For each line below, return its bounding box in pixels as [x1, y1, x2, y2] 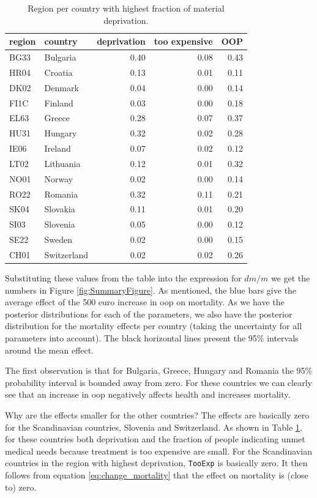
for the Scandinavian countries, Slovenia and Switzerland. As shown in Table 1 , [5, 420, 302, 433]
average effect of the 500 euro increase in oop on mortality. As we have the [5, 295, 285, 308]
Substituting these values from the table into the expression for [5, 272, 242, 284]
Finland [44, 96, 73, 109]
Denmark [44, 81, 79, 94]
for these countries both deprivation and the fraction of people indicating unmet [5, 433, 305, 445]
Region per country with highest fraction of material [28, 2, 225, 14]
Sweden [44, 233, 73, 246]
